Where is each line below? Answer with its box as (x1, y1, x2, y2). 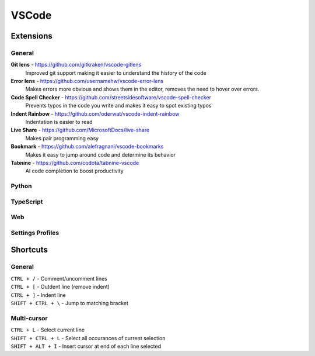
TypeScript (10, 198, 43, 206)
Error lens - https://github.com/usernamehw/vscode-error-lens (10, 78, 164, 85)
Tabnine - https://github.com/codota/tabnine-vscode (10, 160, 139, 166)
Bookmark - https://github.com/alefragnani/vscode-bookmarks (10, 143, 164, 150)
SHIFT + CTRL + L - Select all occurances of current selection (10, 334, 166, 341)
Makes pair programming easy (25, 134, 99, 141)
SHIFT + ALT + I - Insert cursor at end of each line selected (10, 343, 162, 350)
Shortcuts (10, 245, 48, 255)
